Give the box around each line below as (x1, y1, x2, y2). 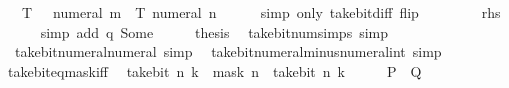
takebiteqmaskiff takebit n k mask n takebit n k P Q (7, 60, 422, 81)
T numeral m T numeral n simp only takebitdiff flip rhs (21, 2, 501, 22)
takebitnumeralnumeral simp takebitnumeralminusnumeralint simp (14, 41, 442, 62)
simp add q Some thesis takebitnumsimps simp (40, 21, 389, 42)
